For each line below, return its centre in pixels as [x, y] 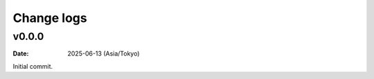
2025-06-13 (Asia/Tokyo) [104, 54]
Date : [21, 54]
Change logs [50, 18]
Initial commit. [33, 66]
